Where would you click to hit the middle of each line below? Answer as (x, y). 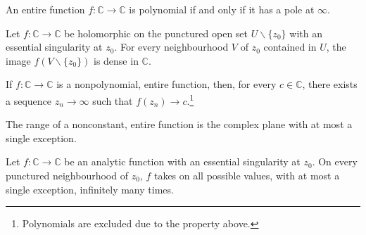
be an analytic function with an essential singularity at (182, 161)
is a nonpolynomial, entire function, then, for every (166, 84)
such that (113, 100)
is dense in (116, 60)
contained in (290, 47)
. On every (335, 161)
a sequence (29, 100)
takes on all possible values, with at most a (247, 175)
